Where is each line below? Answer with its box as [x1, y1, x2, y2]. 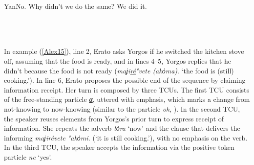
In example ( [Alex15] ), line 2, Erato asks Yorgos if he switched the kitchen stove [4, 46, 244, 56]
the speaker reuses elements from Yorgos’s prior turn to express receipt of [4, 113, 224, 123]
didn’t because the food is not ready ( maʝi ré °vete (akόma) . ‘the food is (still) [4, 65, 234, 75]
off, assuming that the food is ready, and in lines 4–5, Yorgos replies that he [4, 55, 231, 66]
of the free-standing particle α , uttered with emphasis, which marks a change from [4, 94, 250, 104]
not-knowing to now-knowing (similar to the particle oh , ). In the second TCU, [4, 103, 240, 114]
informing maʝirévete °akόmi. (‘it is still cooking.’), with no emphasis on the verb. [4, 132, 248, 142]
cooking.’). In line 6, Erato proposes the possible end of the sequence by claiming [4, 75, 246, 85]
